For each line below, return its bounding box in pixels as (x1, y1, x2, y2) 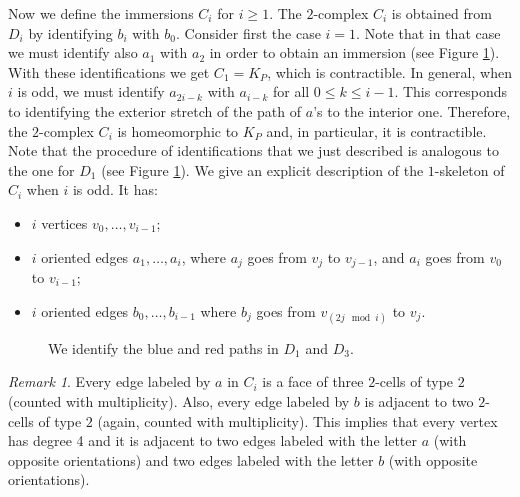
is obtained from (391, 3, 492, 23)
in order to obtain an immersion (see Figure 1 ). (209, 42, 500, 63)
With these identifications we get (8, 61, 210, 82)
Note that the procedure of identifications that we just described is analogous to (8, 140, 499, 161)
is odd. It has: (72, 179, 158, 200)
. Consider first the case (175, 22, 321, 43)
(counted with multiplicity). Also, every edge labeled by (8, 390, 350, 411)
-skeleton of (434, 159, 505, 180)
